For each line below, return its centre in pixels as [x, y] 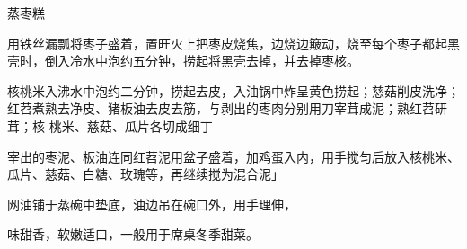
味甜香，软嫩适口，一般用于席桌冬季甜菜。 [133, 234]
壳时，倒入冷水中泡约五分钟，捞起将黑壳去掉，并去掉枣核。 [183, 61]
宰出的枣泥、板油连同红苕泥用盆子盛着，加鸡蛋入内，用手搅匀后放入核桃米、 [233, 156]
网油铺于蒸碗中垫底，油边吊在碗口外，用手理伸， [152, 204]
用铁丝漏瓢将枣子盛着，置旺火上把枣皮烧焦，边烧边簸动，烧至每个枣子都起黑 [233, 43]
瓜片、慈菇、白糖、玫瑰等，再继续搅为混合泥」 [145, 174]
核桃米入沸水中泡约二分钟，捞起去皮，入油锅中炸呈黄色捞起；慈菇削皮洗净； [233, 90]
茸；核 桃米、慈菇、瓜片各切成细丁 [110, 125]
